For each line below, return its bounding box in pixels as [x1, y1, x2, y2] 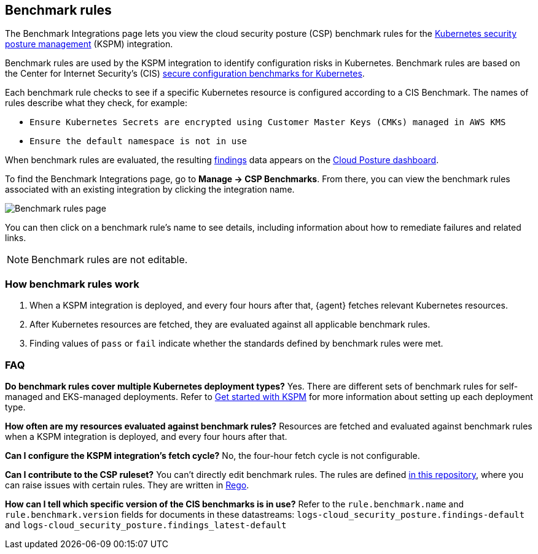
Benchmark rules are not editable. [31, 253, 188, 266]
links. [5, 233, 26, 244]
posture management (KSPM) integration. [5, 39, 173, 50]
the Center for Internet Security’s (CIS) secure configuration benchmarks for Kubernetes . [5, 68, 365, 79]
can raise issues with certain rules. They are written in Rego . [5, 479, 249, 490]
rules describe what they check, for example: [5, 98, 187, 109]
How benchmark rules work [5, 277, 139, 290]
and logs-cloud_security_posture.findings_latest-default [5, 519, 287, 530]
